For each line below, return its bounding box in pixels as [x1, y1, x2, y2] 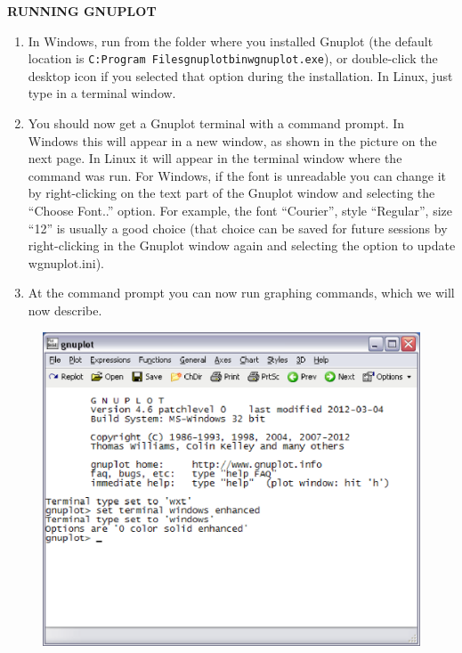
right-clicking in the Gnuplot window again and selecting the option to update [28, 236, 456, 255]
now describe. [28, 300, 102, 319]
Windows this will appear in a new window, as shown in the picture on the [28, 131, 437, 150]
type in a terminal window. [28, 84, 176, 102]
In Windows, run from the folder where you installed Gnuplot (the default [28, 31, 434, 50]
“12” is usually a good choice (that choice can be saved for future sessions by [28, 218, 448, 237]
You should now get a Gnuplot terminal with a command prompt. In [28, 114, 405, 133]
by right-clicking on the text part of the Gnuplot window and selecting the [28, 184, 435, 202]
